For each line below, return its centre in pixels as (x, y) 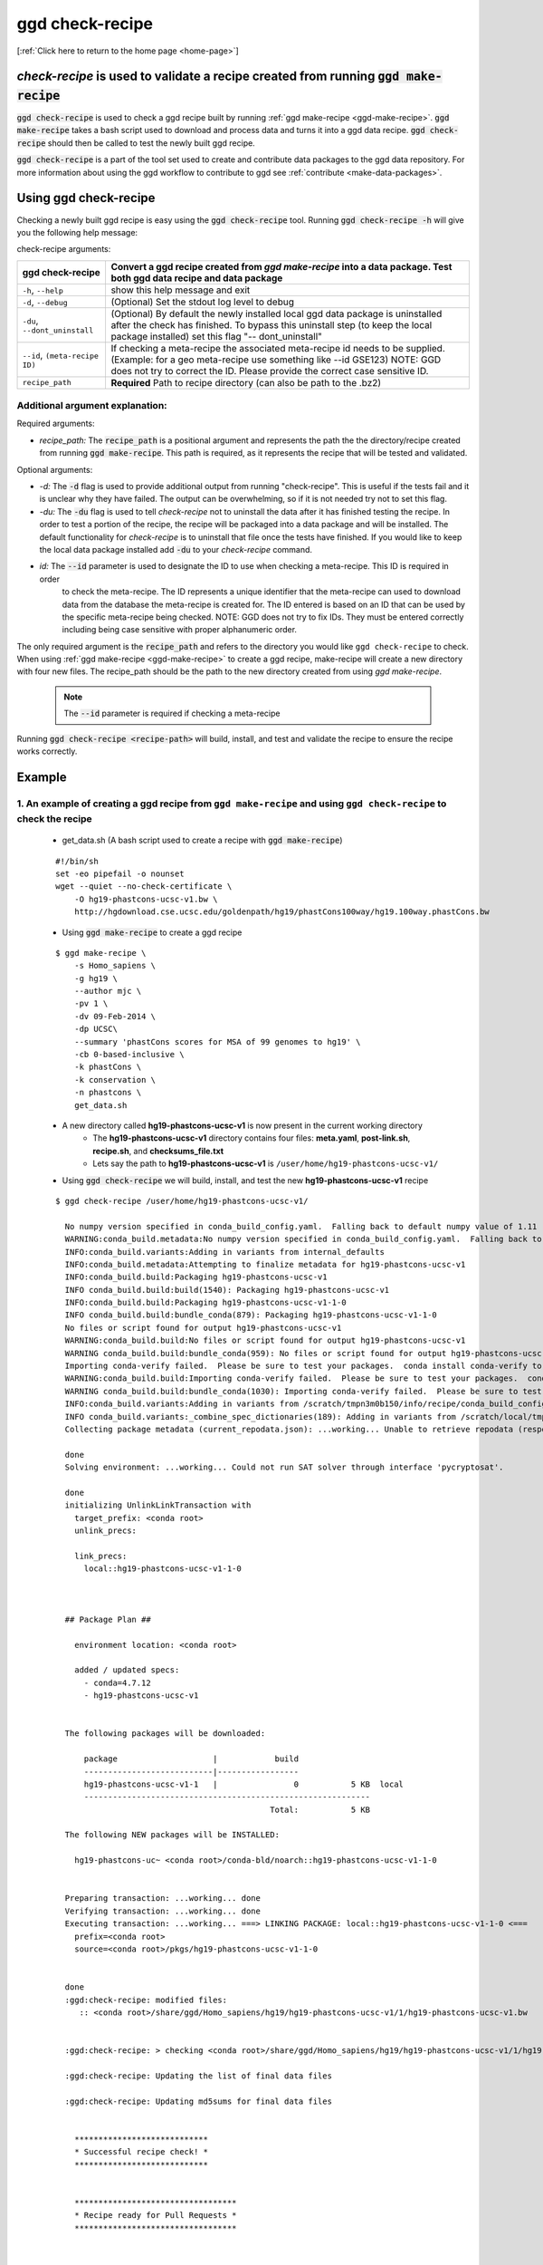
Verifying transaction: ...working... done (163, 1911)
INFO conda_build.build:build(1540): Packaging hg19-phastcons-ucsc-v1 (227, 1290)
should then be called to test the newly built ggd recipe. (151, 143)
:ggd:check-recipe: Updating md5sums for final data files (198, 2101)
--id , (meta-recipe (61, 355)
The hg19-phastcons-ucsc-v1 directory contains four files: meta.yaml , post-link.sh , (252, 1138)
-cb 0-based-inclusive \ (129, 1055)
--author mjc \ (108, 991)
